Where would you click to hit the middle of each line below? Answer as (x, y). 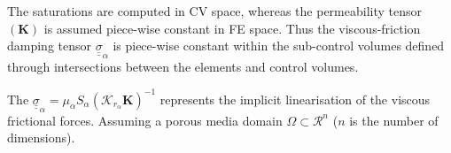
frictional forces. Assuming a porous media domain (145, 120)
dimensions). (41, 138)
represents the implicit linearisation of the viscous (295, 99)
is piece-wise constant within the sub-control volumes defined (279, 46)
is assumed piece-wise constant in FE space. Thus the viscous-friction (232, 28)
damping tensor (50, 46)
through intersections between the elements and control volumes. (183, 67)
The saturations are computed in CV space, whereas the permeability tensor (214, 11)
